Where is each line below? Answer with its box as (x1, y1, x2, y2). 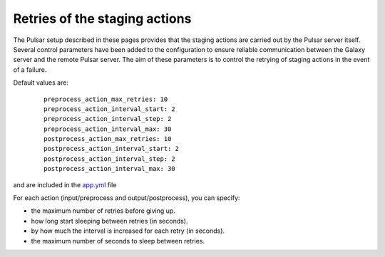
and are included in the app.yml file (13, 180, 117, 189)
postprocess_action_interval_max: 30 (43, 164, 176, 173)
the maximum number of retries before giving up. (31, 206, 176, 215)
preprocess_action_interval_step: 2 (43, 115, 172, 123)
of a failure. (13, 65, 47, 74)
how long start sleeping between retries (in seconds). (31, 216, 188, 225)
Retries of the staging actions (13, 11, 192, 26)
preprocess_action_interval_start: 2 (43, 105, 176, 113)
